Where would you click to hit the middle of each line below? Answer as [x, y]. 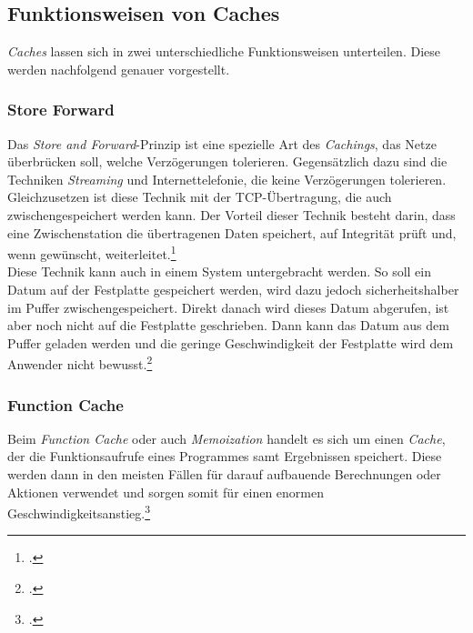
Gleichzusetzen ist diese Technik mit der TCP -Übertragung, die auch [200, 197]
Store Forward [61, 110]
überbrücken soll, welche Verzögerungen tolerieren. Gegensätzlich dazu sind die [227, 161]
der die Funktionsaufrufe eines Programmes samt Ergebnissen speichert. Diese [225, 456]
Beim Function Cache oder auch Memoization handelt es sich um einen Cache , [226, 438]
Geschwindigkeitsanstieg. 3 [79, 512]
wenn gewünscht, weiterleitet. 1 [92, 252]
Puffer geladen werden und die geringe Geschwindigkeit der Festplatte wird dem [231, 342]
